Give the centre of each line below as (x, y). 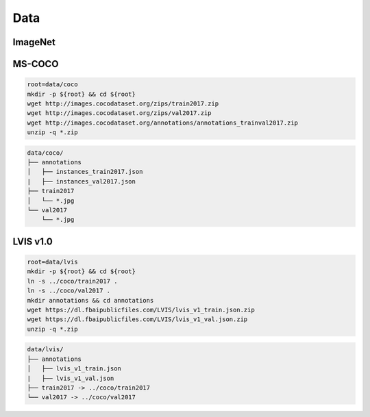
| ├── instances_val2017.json (82, 181)
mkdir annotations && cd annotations (90, 300)
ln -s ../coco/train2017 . (72, 281)
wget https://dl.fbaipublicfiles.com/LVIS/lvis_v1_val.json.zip (137, 319)
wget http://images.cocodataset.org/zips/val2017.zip (119, 113)
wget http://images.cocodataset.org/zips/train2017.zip (123, 103)
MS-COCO (36, 64)
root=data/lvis (52, 262)
